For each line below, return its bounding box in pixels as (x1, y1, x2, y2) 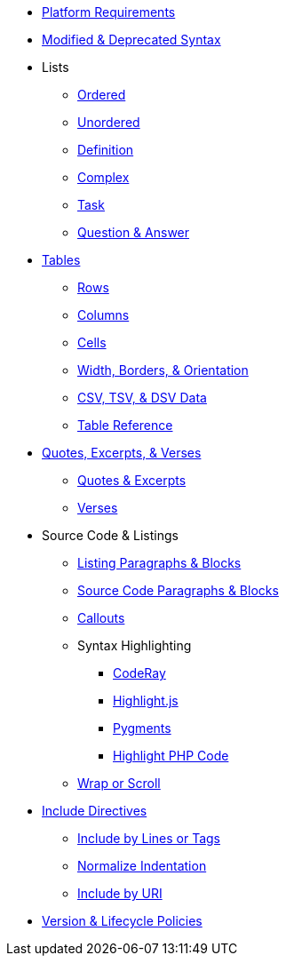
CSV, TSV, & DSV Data (77, 390, 207, 405)
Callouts (77, 610, 125, 625)
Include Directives (42, 803, 147, 818)
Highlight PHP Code (113, 748, 229, 763)
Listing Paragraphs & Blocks (77, 555, 242, 570)
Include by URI (77, 886, 163, 901)
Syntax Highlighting (77, 638, 192, 653)
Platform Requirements (42, 4, 176, 20)
